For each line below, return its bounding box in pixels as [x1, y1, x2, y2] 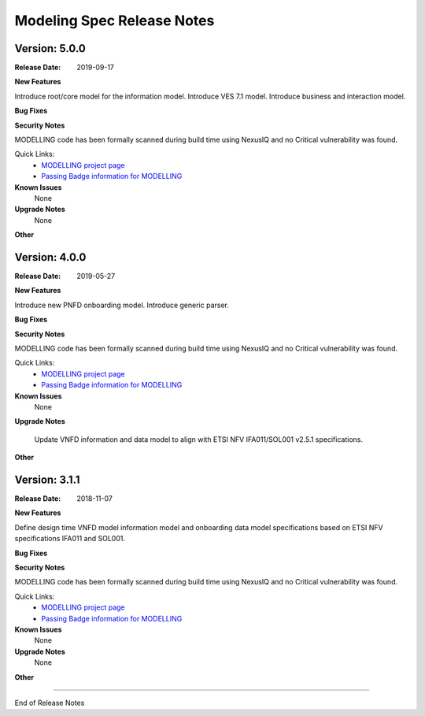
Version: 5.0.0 [14, 42, 86, 55]
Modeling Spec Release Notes [14, 12, 215, 29]
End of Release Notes [14, 698, 85, 707]
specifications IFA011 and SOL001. [14, 534, 126, 543]
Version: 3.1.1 [14, 473, 80, 486]
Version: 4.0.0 [14, 250, 87, 264]
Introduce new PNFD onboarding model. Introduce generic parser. [14, 300, 230, 310]
